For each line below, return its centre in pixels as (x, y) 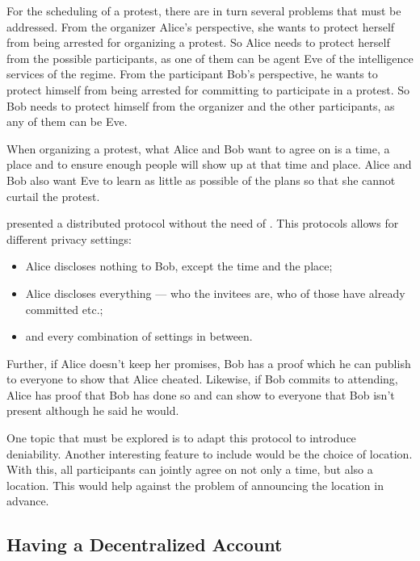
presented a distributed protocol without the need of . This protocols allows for (203, 223)
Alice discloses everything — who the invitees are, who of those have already (215, 293)
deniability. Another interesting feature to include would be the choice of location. (210, 453)
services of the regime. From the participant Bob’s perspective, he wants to (192, 74)
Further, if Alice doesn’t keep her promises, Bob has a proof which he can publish (209, 363)
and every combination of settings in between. (139, 336)
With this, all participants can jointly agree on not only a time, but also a (190, 469)
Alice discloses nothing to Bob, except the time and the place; (179, 266)
